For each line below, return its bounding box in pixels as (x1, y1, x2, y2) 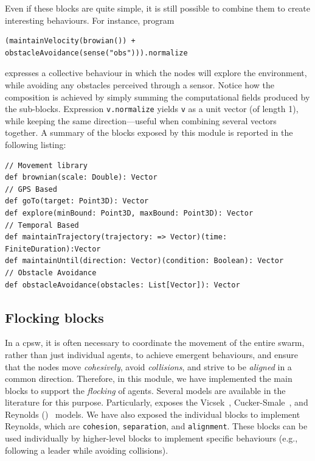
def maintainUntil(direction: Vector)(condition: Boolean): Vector (5, 256, 284, 266)
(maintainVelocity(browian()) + (5, 37, 136, 46)
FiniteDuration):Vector (5, 244, 101, 253)
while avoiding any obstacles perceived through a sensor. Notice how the (5, 78, 274, 91)
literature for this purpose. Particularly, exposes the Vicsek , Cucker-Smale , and (5, 396, 308, 409)
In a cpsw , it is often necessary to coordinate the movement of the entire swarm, (5, 336, 305, 349)
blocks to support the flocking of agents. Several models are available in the (5, 384, 286, 396)
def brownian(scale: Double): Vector (5, 173, 157, 182)
